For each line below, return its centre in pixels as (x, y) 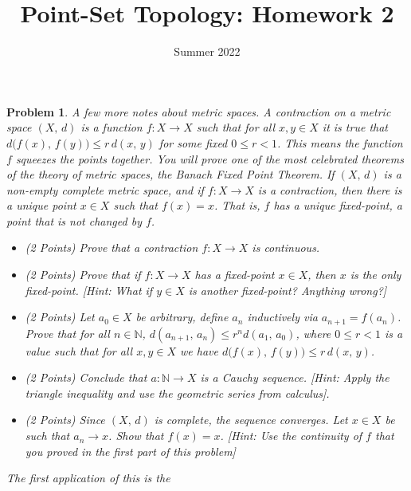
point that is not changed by (74, 220)
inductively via (282, 317)
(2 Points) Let (60, 317)
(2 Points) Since (65, 420)
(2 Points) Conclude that (86, 377)
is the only (376, 275)
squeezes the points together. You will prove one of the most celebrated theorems (209, 158)
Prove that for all (67, 333)
